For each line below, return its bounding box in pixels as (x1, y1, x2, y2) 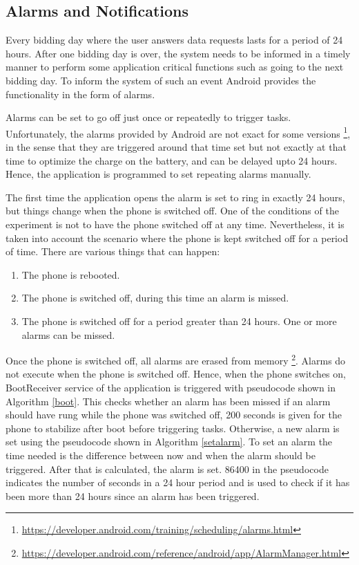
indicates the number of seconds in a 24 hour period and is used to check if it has (6, 475, 350, 490)
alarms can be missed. (21, 327, 115, 342)
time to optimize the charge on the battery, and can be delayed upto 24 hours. (6, 153, 338, 167)
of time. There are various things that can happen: (6, 244, 220, 259)
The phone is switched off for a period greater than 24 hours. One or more (21, 313, 337, 328)
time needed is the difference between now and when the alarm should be (6, 447, 316, 462)
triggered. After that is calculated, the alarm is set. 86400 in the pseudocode (6, 461, 329, 476)
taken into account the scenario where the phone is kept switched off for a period (6, 230, 349, 245)
